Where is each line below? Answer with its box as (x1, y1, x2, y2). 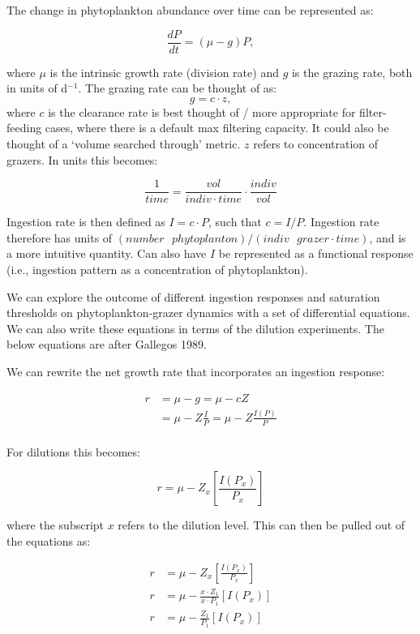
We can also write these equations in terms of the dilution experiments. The (6, 319, 384, 336)
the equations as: (6, 533, 91, 550)
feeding (6, 119, 42, 136)
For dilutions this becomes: (6, 443, 140, 460)
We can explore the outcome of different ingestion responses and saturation (6, 288, 380, 305)
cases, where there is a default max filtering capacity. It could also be (45, 119, 389, 136)
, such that (208, 213, 262, 230)
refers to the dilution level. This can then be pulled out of (118, 516, 405, 533)
